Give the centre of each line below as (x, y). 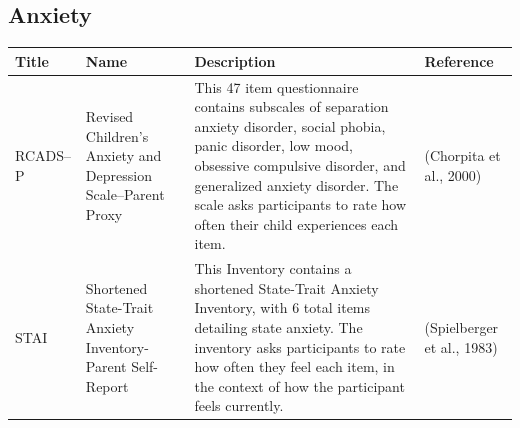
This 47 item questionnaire (276, 86)
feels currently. (239, 405)
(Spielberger (461, 326)
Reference (459, 60)
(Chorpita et (462, 155)
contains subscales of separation (291, 106)
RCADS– (43, 155)
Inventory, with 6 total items (282, 307)
